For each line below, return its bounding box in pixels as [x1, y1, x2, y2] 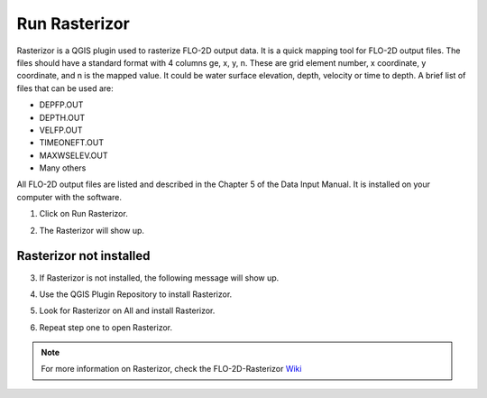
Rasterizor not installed [16, 248, 151, 264]
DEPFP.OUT [39, 99, 84, 110]
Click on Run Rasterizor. [39, 208, 128, 219]
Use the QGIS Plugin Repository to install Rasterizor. [39, 289, 233, 300]
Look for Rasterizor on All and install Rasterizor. [39, 305, 216, 316]
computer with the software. [16, 191, 122, 202]
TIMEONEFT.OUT [39, 137, 104, 148]
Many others [39, 162, 87, 173]
